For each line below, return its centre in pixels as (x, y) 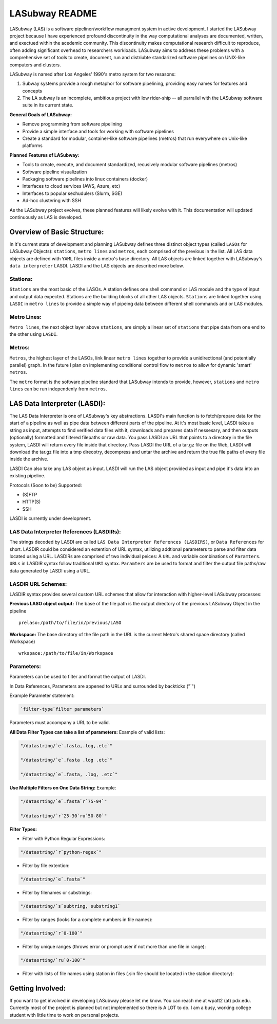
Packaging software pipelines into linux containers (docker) (85, 179)
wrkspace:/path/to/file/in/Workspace (66, 653)
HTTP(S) (32, 502)
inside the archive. (29, 459)
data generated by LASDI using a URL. (50, 570)
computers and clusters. (35, 65)
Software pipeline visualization (55, 172)
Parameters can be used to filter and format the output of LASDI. (78, 677)
